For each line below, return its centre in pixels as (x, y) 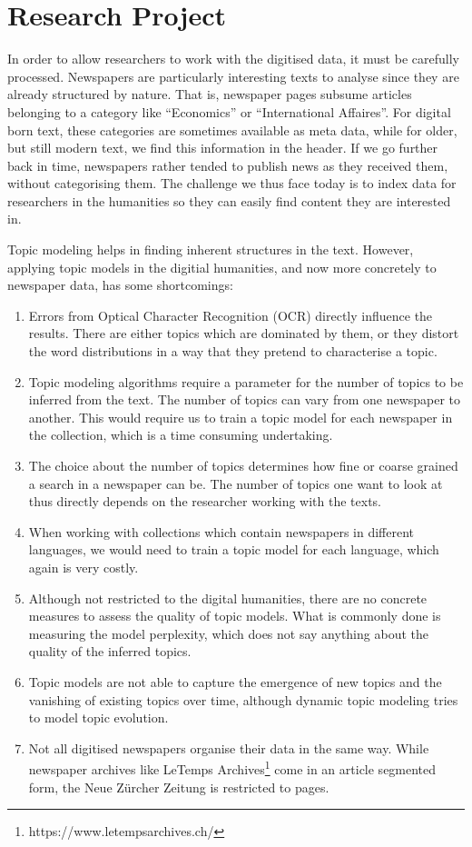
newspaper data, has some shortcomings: (120, 285)
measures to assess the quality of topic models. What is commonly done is (235, 616)
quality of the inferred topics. (110, 651)
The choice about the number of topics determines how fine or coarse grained (243, 465)
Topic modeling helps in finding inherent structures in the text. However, (211, 249)
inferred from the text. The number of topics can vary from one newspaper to (245, 399)
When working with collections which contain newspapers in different (221, 531)
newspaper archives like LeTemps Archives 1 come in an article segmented (232, 767)
